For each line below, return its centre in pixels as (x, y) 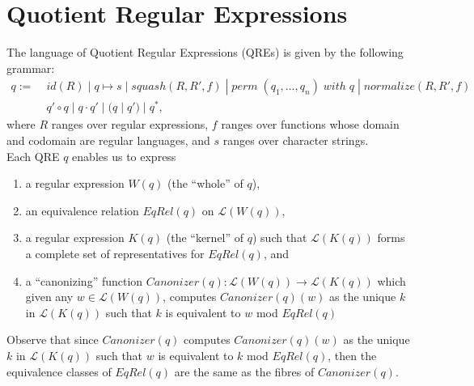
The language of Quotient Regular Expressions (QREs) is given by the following (205, 52)
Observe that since (53, 339)
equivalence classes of (59, 371)
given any (49, 297)
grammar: (31, 68)
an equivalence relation (82, 210)
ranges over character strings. (296, 140)
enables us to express (124, 156)
